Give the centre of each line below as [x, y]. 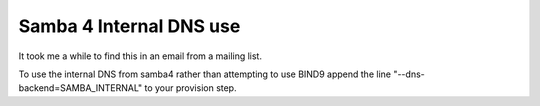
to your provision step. [190, 88]
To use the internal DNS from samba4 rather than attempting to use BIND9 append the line [205, 74]
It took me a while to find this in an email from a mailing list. [140, 56]
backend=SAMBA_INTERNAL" [80, 88]
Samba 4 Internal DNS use [129, 26]
